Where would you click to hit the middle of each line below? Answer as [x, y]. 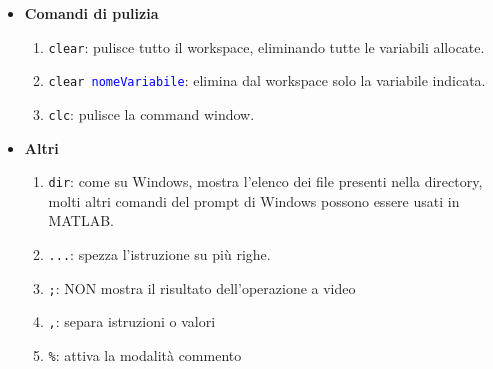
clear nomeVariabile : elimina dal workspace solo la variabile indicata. [267, 80]
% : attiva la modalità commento [145, 354]
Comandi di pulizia [91, 13]
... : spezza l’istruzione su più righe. [159, 254]
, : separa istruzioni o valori [132, 321]
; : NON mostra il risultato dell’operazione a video [202, 287]
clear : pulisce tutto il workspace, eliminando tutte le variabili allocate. [266, 46]
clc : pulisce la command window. [151, 113]
